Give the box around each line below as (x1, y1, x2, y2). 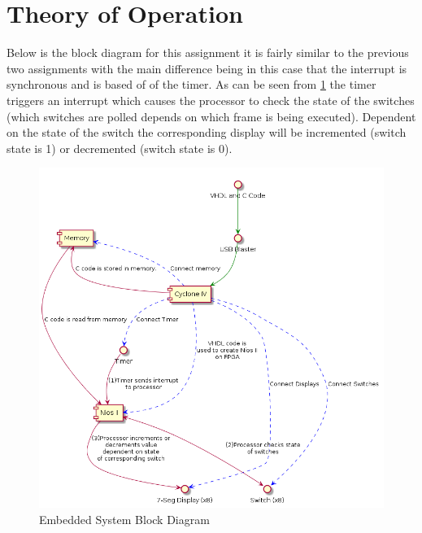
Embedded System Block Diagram (39, 510, 210, 527)
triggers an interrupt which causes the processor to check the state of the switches (7, 91, 415, 108)
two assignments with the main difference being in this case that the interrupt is (7, 59, 407, 76)
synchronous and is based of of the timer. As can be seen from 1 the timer (7, 76, 376, 93)
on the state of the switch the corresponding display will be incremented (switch (7, 124, 407, 141)
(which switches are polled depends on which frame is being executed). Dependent (7, 107, 416, 125)
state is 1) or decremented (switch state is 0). (7, 139, 233, 156)
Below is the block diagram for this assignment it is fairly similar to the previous (7, 44, 409, 61)
